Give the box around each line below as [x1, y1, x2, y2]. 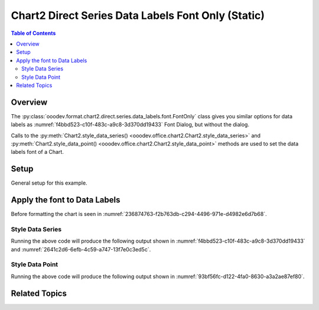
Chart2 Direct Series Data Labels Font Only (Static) [11, 9, 265, 22]
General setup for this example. [11, 179, 88, 186]
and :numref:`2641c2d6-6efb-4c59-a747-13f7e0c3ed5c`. [11, 246, 151, 253]
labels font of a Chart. [11, 148, 64, 156]
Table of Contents [11, 30, 56, 37]
